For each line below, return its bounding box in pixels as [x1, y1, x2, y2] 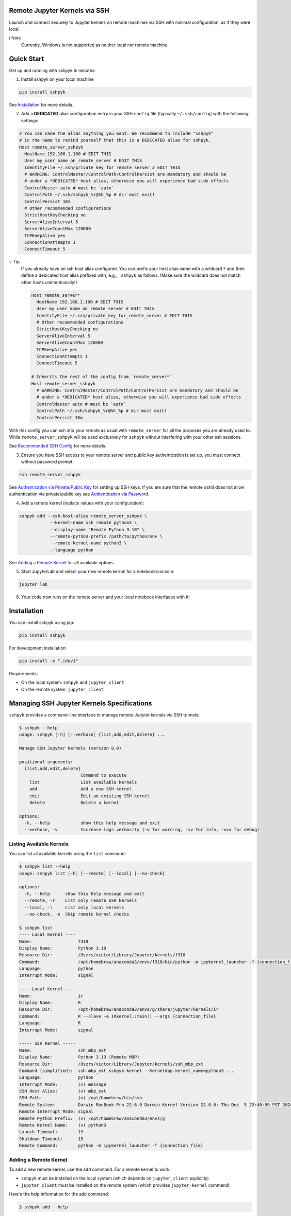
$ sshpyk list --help [19, 864, 71, 869]
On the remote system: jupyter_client [21, 686, 104, 692]
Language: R [19, 1020, 81, 1026]
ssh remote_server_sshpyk [19, 472, 81, 478]
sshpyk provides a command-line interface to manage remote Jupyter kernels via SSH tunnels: [9, 712, 200, 717]
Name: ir [19, 993, 83, 999]
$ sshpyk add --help [19, 1204, 68, 1210]
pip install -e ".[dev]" [19, 658, 79, 663]
